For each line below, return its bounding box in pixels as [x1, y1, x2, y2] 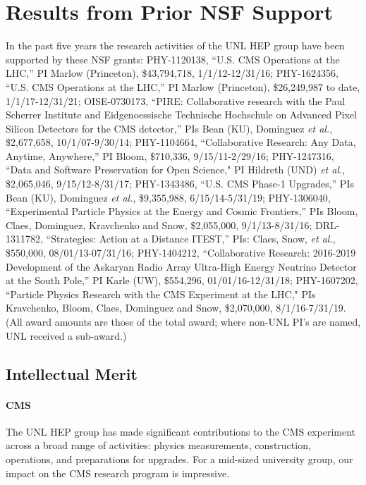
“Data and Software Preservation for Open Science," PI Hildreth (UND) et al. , [6, 162, 346, 177]
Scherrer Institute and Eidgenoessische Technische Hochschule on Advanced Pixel [6, 107, 357, 122]
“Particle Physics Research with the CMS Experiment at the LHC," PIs [6, 286, 316, 301]
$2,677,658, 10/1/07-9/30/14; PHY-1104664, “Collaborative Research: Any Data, [6, 135, 356, 149]
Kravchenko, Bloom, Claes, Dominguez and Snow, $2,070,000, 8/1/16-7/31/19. [6, 300, 346, 315]
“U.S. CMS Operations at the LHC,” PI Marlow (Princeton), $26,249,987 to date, [6, 79, 360, 94]
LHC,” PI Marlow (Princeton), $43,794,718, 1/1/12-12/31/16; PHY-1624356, [6, 66, 338, 80]
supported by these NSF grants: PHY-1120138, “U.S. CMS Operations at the [6, 51, 340, 66]
